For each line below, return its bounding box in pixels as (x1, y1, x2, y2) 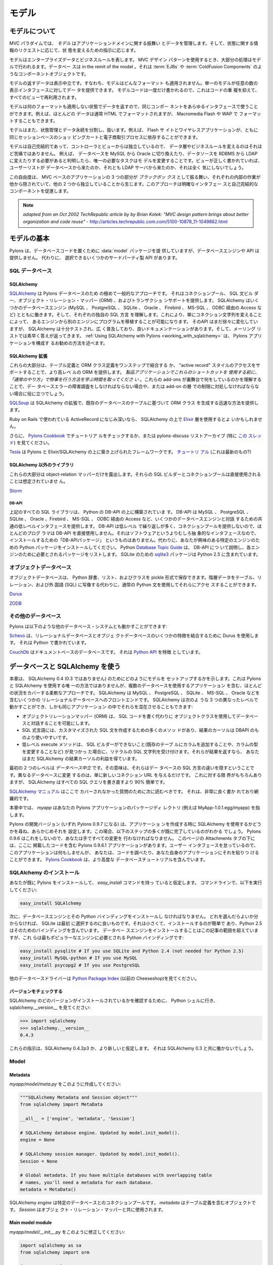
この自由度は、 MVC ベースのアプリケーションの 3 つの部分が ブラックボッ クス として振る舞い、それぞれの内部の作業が (9, 174, 261, 180)
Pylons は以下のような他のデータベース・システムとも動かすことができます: (9, 623, 168, 629)
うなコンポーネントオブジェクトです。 (9, 71, 89, 77)
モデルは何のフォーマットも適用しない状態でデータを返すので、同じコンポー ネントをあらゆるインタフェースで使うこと (9, 104, 258, 110)
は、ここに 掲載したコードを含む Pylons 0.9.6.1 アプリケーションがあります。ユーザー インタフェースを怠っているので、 (9, 842, 259, 849)
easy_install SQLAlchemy (20, 900, 82, 906)
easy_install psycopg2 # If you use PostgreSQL (20, 962, 140, 968)
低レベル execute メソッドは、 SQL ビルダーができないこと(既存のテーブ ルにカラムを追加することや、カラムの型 (22, 741, 258, 747)
